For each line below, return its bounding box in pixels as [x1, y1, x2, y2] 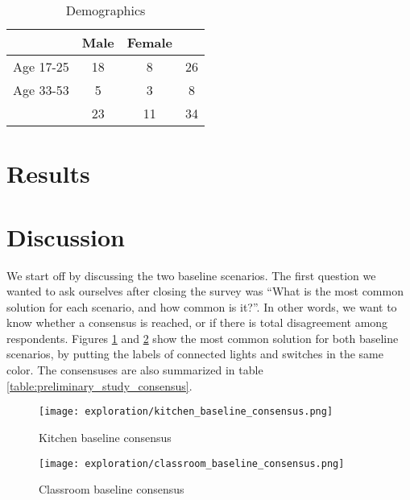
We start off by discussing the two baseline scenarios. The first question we [6, 267, 376, 283]
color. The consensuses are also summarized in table [6, 362, 263, 378]
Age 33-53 [13, 81, 69, 99]
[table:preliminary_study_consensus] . [6, 377, 193, 394]
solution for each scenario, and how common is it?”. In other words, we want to [6, 298, 397, 315]
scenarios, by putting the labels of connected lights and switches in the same [6, 345, 383, 362]
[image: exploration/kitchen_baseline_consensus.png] [39, 406, 333, 418]
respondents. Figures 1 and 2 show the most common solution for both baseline [6, 329, 399, 346]
